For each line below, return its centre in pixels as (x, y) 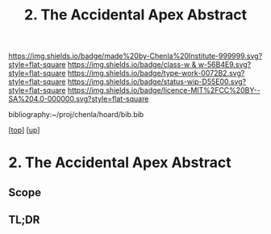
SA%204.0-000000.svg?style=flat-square (79, 99)
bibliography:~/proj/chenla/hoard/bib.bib (76, 115)
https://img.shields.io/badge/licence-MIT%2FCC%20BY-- (164, 90)
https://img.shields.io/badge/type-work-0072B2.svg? (156, 73)
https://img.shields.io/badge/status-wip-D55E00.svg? (157, 81)
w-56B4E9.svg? (225, 65)
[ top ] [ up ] (24, 130)
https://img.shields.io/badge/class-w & (132, 65)
